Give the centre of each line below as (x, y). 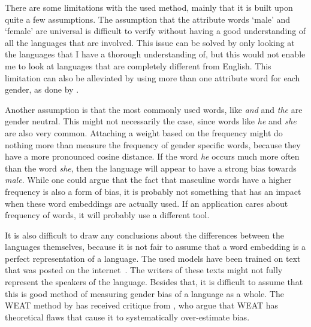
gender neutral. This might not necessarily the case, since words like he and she (151, 121)
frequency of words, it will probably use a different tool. (107, 215)
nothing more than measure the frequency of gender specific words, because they (153, 144)
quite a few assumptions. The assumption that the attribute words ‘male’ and (148, 19)
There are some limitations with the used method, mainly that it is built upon (149, 7)
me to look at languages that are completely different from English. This (138, 65)
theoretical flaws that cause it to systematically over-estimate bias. (127, 317)
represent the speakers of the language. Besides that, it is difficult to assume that (154, 282)
